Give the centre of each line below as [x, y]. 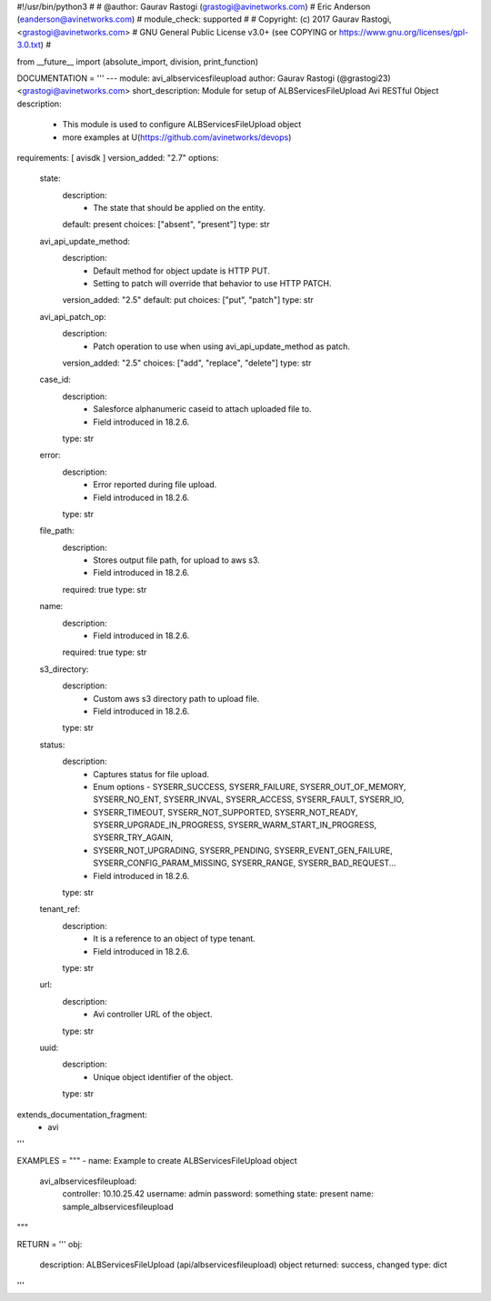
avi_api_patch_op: [73, 316]
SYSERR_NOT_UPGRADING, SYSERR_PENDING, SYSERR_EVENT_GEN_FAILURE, [243, 850]
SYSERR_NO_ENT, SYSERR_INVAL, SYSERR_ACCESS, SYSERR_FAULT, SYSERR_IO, [249, 799]
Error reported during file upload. [155, 485]
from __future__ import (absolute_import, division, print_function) [138, 61]
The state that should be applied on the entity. [179, 208]
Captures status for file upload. [151, 774]
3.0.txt [29, 45]
